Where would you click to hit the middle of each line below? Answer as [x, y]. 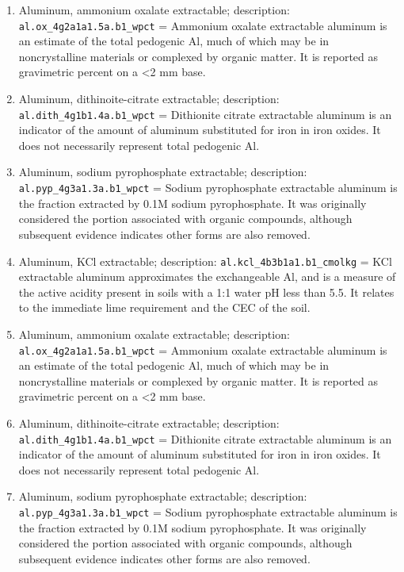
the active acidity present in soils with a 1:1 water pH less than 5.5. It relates [206, 292]
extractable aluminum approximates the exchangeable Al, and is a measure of [207, 276]
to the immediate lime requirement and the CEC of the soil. [164, 307]
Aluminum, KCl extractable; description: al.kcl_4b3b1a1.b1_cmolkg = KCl [205, 261]
